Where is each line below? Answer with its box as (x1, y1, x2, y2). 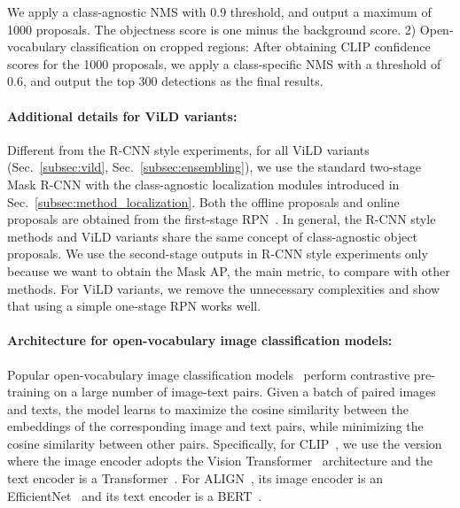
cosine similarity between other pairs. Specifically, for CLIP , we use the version (7, 434, 442, 452)
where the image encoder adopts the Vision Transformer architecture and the (7, 451, 433, 470)
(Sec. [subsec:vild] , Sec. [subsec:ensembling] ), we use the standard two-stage (7, 158, 421, 176)
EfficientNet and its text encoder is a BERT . (7, 486, 262, 504)
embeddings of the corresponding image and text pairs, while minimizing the (7, 417, 424, 435)
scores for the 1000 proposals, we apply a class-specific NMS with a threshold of (7, 54, 441, 73)
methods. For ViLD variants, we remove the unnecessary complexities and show (7, 279, 441, 297)
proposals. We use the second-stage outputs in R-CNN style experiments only (7, 244, 428, 263)
